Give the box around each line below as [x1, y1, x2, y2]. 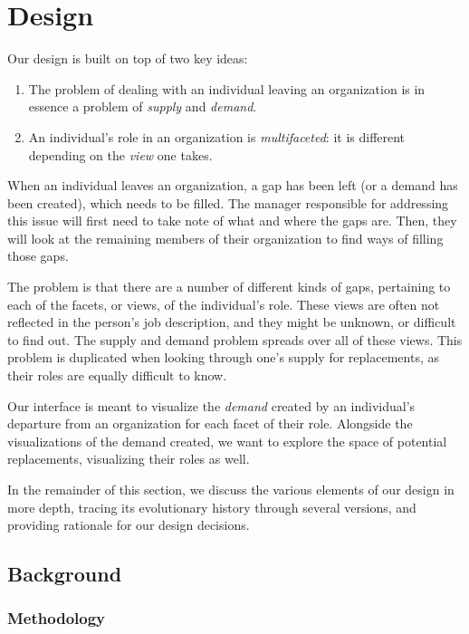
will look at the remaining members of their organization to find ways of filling [7, 228, 444, 247]
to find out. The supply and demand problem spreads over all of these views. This [7, 330, 463, 349]
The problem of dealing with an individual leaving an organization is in [28, 79, 426, 98]
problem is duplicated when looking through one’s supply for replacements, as [7, 348, 439, 367]
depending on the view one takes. [28, 145, 213, 164]
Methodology [7, 607, 106, 629]
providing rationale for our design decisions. [7, 515, 250, 534]
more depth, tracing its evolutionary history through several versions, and [7, 497, 416, 516]
